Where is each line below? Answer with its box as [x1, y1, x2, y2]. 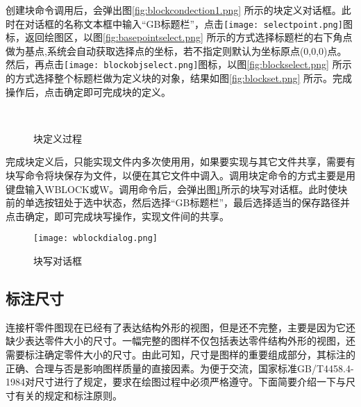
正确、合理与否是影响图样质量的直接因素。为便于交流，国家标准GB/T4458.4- [6, 360, 354, 375]
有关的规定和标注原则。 [15, 388, 122, 402]
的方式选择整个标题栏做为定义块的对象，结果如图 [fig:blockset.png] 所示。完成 [6, 71, 353, 85]
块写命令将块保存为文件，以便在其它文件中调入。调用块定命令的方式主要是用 [6, 168, 355, 183]
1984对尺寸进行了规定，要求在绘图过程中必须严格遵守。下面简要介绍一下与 [6, 374, 346, 389]
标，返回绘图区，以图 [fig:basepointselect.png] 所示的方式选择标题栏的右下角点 [6, 30, 353, 44]
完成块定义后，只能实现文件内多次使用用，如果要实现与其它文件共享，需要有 [6, 154, 355, 169]
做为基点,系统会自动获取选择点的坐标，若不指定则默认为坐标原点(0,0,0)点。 [6, 43, 347, 58]
